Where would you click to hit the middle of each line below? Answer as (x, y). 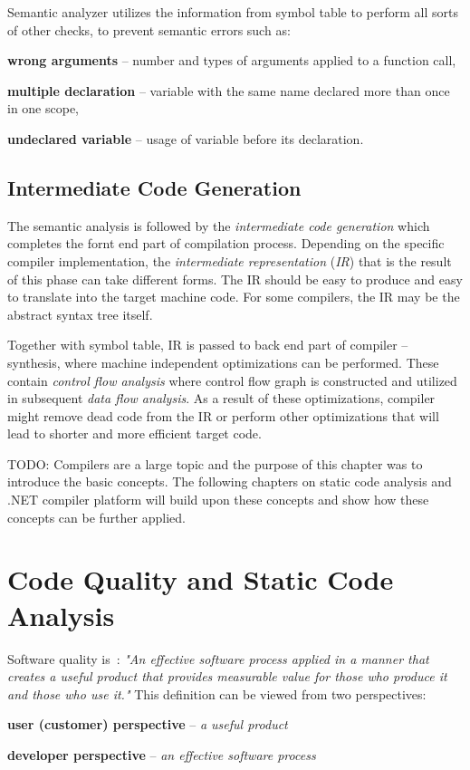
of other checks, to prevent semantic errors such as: (149, 29)
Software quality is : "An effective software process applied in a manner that (218, 658)
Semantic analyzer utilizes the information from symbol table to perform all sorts (233, 12)
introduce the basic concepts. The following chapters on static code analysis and (230, 481)
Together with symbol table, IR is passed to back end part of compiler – (208, 345)
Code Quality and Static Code (201, 579)
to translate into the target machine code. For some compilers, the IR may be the (234, 297)
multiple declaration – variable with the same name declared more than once (229, 90)
